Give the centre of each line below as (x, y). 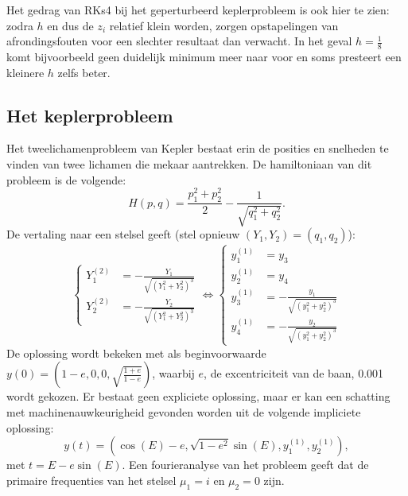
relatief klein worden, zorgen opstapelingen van (224, 25)
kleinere (25, 72)
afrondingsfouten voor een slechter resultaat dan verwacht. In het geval (179, 41)
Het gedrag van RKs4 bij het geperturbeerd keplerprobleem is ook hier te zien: (198, 10)
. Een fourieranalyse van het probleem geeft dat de (245, 465)
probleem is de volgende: (66, 179)
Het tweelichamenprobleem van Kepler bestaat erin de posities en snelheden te (198, 148)
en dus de (70, 25)
